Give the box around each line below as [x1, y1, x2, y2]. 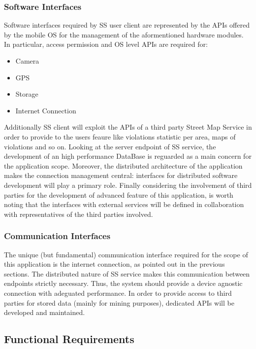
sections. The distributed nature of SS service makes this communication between [4, 268, 250, 279]
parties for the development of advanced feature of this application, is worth [4, 189, 233, 200]
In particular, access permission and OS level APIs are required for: [4, 39, 208, 49]
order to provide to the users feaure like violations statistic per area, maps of [4, 131, 236, 141]
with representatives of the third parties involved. [4, 209, 153, 219]
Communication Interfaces [4, 230, 111, 242]
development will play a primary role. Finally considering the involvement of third [4, 179, 252, 190]
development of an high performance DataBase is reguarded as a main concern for [4, 151, 252, 161]
